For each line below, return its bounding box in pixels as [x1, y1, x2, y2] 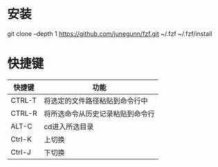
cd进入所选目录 [44, 121, 94, 131]
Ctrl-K [10, 134, 33, 144]
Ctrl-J [10, 147, 31, 157]
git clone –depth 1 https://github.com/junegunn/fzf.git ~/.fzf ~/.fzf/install [7, 29, 212, 38]
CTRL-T [10, 95, 37, 105]
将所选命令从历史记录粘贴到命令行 [44, 108, 155, 118]
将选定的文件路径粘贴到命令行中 [44, 96, 148, 106]
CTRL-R [10, 108, 37, 118]
